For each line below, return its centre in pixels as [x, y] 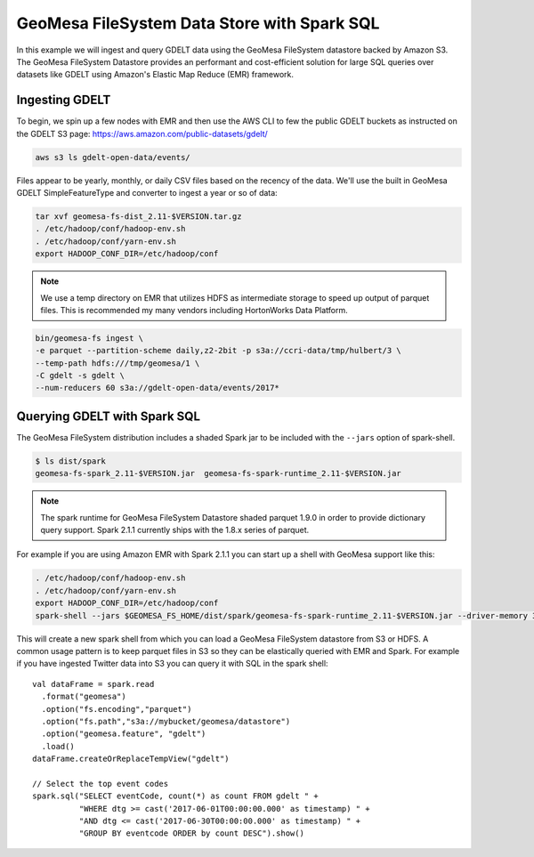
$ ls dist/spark [71, 461]
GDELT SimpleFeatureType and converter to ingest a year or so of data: [147, 192]
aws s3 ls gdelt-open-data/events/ [113, 157]
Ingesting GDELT [64, 100]
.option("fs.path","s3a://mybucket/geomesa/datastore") [166, 721]
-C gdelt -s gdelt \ [80, 376]
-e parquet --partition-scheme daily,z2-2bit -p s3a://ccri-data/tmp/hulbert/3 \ [218, 351]
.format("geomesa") [84, 697]
